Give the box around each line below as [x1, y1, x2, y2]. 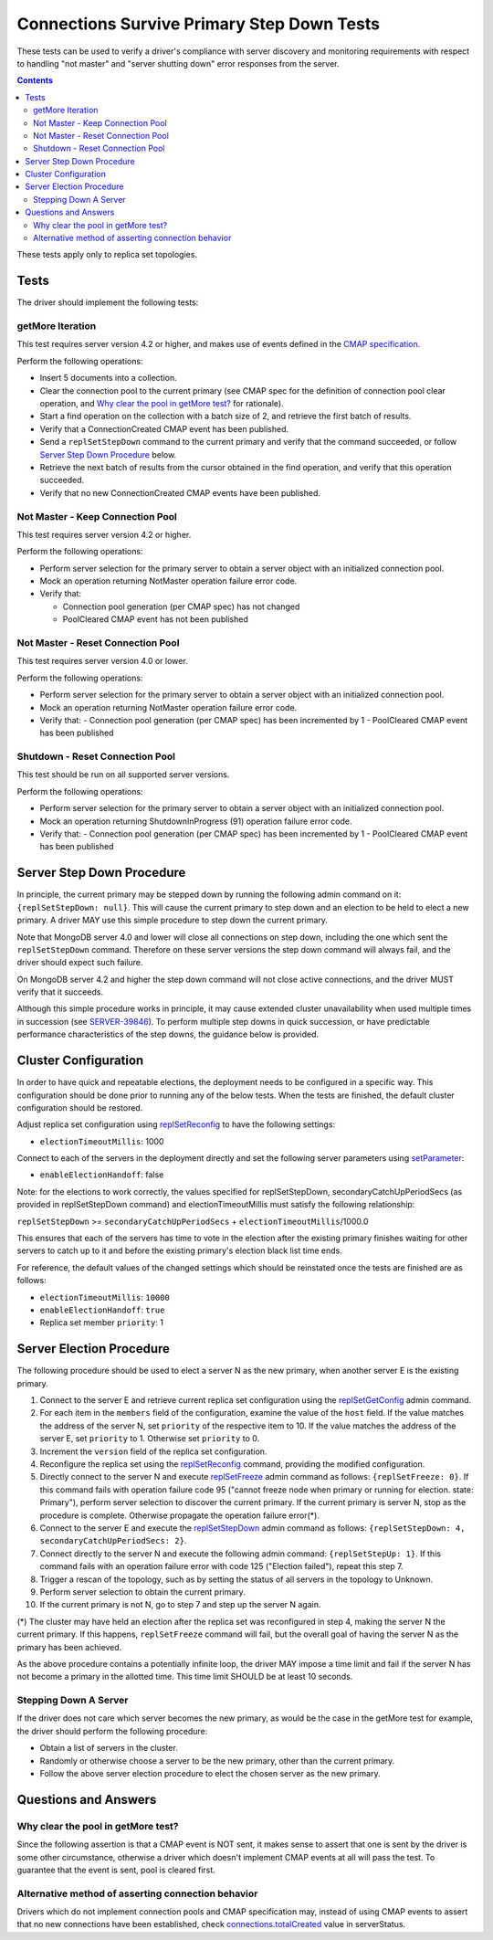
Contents [16, 75, 54, 86]
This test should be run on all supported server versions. [16, 769, 230, 780]
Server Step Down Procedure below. [39, 448, 177, 460]
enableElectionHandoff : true [39, 1304, 165, 1315]
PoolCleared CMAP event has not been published [62, 614, 248, 625]
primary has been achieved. [16, 1641, 122, 1652]
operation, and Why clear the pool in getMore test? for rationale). [39, 398, 284, 409]
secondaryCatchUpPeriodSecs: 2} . [39, 1535, 187, 1546]
